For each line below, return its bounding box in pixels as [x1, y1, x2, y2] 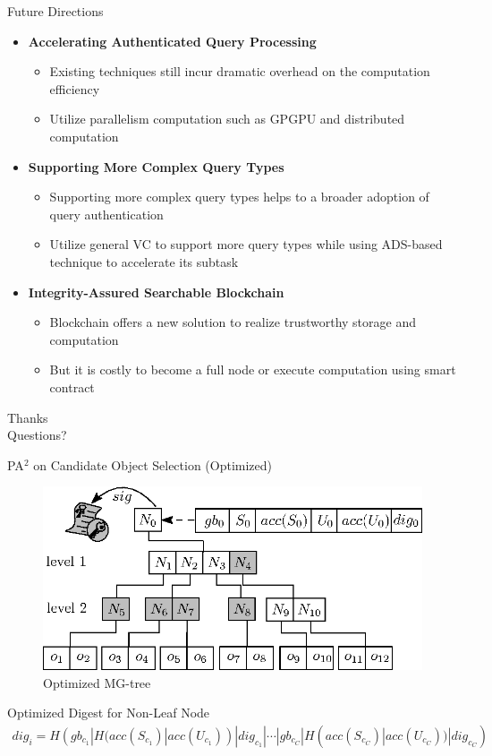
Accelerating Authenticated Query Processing [28, 31, 317, 50]
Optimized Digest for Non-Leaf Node [7, 703, 210, 722]
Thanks [7, 408, 48, 426]
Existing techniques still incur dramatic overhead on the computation [49, 62, 430, 81]
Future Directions [7, 2, 104, 20]
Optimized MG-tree [43, 673, 151, 692]
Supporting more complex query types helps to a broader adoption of [49, 187, 429, 206]
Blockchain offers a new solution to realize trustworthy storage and [49, 313, 416, 331]
